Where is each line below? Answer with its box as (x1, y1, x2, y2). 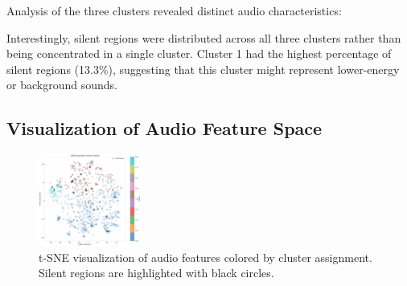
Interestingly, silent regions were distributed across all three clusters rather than (6, 29, 401, 46)
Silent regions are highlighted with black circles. (39, 264, 274, 281)
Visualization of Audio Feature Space (6, 116, 323, 141)
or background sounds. (6, 76, 117, 93)
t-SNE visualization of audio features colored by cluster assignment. (39, 248, 372, 265)
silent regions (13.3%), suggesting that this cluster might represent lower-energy (6, 60, 400, 77)
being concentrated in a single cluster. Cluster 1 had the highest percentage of (6, 45, 392, 62)
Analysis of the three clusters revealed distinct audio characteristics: (6, 2, 342, 18)
